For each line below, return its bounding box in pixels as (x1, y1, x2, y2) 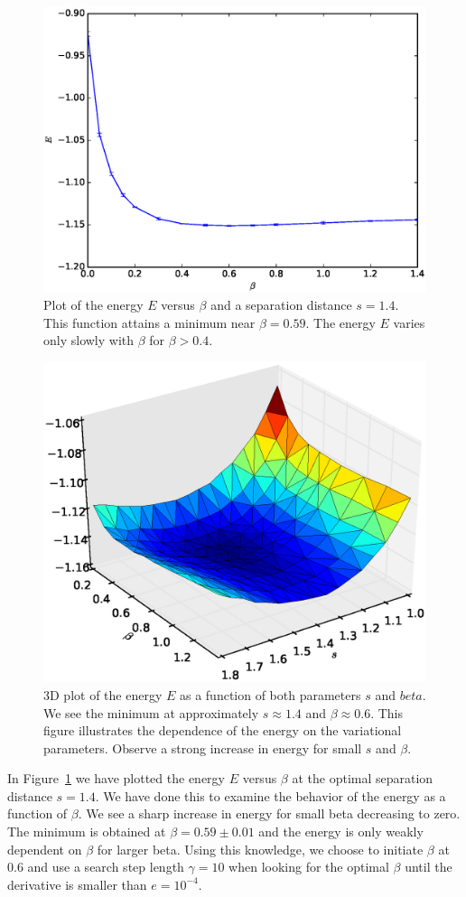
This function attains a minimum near (43, 313, 256, 332)
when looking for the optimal (228, 857, 389, 876)
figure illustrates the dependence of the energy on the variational (43, 721, 402, 740)
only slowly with (43, 331, 135, 350)
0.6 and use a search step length (7, 857, 184, 876)
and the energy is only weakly (258, 822, 424, 841)
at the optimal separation (292, 769, 433, 788)
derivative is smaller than (7, 874, 147, 893)
